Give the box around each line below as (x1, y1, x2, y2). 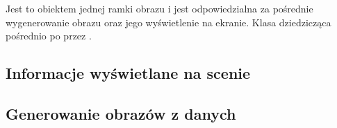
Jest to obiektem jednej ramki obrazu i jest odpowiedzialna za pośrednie (6, 1, 313, 15)
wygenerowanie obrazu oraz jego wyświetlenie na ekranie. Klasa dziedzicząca (6, 15, 331, 29)
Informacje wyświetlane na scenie (6, 62, 251, 84)
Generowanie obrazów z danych (6, 102, 236, 124)
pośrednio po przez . (6, 28, 92, 43)
